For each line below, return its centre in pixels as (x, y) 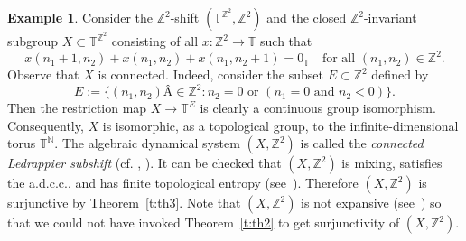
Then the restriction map (77, 108)
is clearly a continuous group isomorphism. (318, 108)
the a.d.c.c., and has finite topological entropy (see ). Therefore (183, 183)
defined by (400, 74)
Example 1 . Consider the (80, 17)
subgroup (33, 41)
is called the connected (362, 143)
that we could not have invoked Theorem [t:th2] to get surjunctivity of (204, 222)
